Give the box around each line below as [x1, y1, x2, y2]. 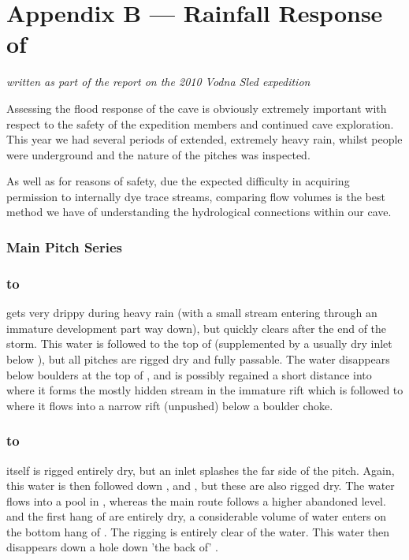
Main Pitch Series [6, 237, 122, 256]
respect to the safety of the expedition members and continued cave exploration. [6, 115, 394, 132]
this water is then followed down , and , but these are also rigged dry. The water [6, 477, 395, 494]
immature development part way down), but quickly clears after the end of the [6, 319, 387, 336]
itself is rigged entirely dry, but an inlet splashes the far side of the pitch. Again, [6, 461, 395, 478]
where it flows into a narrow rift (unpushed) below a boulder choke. [6, 397, 333, 413]
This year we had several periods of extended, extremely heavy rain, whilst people [6, 131, 403, 147]
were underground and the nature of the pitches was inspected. [6, 146, 310, 162]
